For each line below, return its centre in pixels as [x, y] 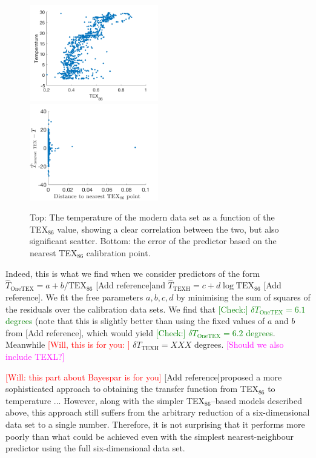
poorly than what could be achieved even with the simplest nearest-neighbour [150, 436]
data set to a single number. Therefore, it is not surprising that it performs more [155, 424]
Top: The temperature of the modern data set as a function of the [152, 217]
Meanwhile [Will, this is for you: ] [68, 344]
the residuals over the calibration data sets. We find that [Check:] [127, 309]
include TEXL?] [35, 356]
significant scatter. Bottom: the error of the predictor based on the [153, 241]
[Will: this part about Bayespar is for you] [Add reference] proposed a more [144, 377]
